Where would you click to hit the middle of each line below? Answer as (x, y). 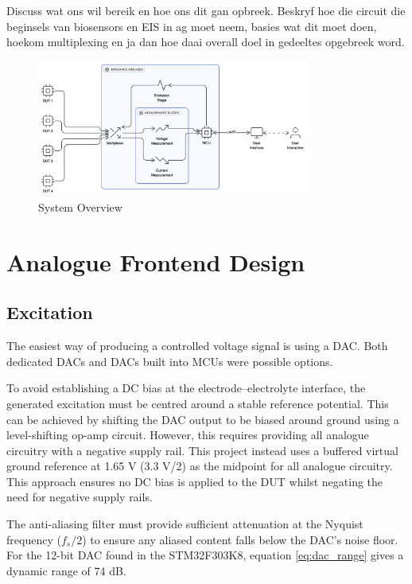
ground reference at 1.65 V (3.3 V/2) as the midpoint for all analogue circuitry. (200, 466)
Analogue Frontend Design (156, 261)
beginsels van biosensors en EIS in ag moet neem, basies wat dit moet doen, (192, 26)
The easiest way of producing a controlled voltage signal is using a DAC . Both (197, 346)
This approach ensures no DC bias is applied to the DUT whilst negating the (195, 481)
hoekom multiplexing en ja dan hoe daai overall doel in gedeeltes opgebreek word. (206, 42)
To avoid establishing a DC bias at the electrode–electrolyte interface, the (186, 388)
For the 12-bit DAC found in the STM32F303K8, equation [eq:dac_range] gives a (205, 555)
